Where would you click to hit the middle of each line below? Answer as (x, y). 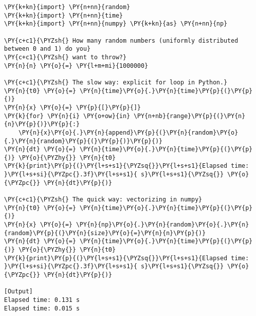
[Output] (19, 292)
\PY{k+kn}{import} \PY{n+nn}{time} (64, 15)
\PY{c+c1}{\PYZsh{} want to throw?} (65, 57)
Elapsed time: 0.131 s (42, 300)
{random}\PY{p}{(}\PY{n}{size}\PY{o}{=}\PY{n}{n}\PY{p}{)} (105, 233)
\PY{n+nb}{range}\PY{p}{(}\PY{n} (189, 116)
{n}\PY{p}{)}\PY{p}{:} (42, 124)
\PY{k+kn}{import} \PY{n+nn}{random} (67, 7)
